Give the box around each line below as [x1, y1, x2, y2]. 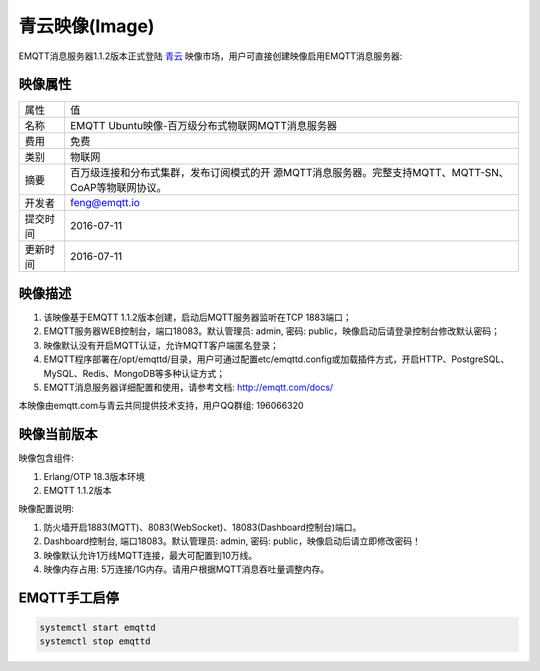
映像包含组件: [18, 452, 75, 464]
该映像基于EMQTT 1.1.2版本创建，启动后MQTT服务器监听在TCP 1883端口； [43, 311, 352, 323]
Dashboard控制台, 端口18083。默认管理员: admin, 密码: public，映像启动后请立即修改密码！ [43, 535, 422, 547]
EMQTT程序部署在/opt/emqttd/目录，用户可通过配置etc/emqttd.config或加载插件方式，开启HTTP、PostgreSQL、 [43, 353, 510, 365]
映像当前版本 [18, 426, 98, 443]
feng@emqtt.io [70, 196, 140, 210]
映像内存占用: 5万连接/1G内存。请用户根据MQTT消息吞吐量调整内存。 [43, 563, 330, 575]
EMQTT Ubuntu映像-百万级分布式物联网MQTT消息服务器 [70, 119, 337, 133]
